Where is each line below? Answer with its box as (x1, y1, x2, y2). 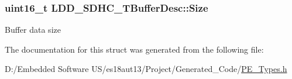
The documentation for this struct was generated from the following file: (5, 43, 264, 55)
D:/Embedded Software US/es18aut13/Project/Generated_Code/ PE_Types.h (5, 63, 287, 75)
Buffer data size (5, 23, 61, 36)
